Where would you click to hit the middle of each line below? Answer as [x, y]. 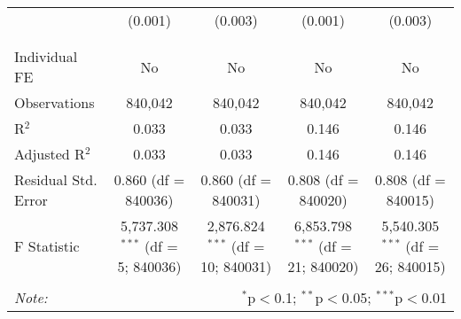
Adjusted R [50, 154]
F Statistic [47, 246]
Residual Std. [56, 179]
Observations [55, 102]
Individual [46, 56]
